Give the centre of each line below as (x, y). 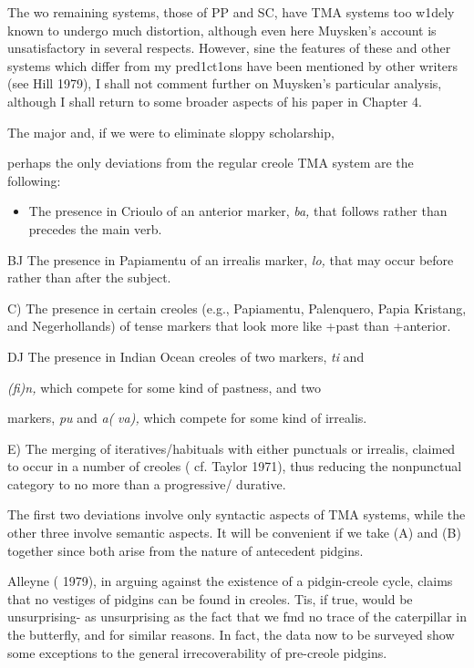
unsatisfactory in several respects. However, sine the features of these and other (229, 48)
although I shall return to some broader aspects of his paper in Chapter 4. (215, 101)
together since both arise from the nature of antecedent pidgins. (185, 550)
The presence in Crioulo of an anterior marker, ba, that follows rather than (238, 211)
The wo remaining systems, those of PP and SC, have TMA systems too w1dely (231, 12)
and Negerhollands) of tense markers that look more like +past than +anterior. (229, 326)
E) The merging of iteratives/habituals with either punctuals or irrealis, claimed (232, 448)
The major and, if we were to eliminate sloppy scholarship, (171, 132)
